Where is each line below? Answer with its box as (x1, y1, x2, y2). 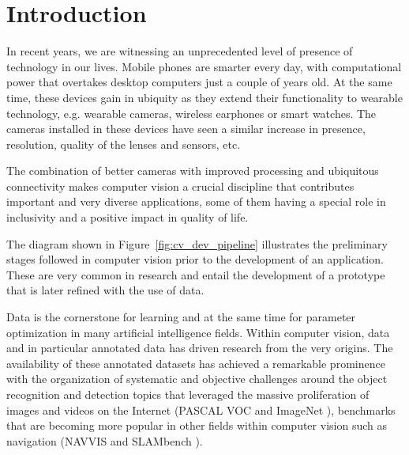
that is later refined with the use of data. (6, 282, 204, 298)
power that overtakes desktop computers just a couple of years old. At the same (6, 74, 392, 90)
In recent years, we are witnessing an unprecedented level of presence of (6, 43, 353, 59)
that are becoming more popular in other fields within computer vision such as (6, 417, 387, 434)
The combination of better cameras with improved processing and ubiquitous (6, 162, 379, 179)
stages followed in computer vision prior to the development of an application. (6, 251, 384, 267)
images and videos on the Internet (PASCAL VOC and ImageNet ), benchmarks (6, 401, 396, 418)
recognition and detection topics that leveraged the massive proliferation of (6, 386, 370, 402)
